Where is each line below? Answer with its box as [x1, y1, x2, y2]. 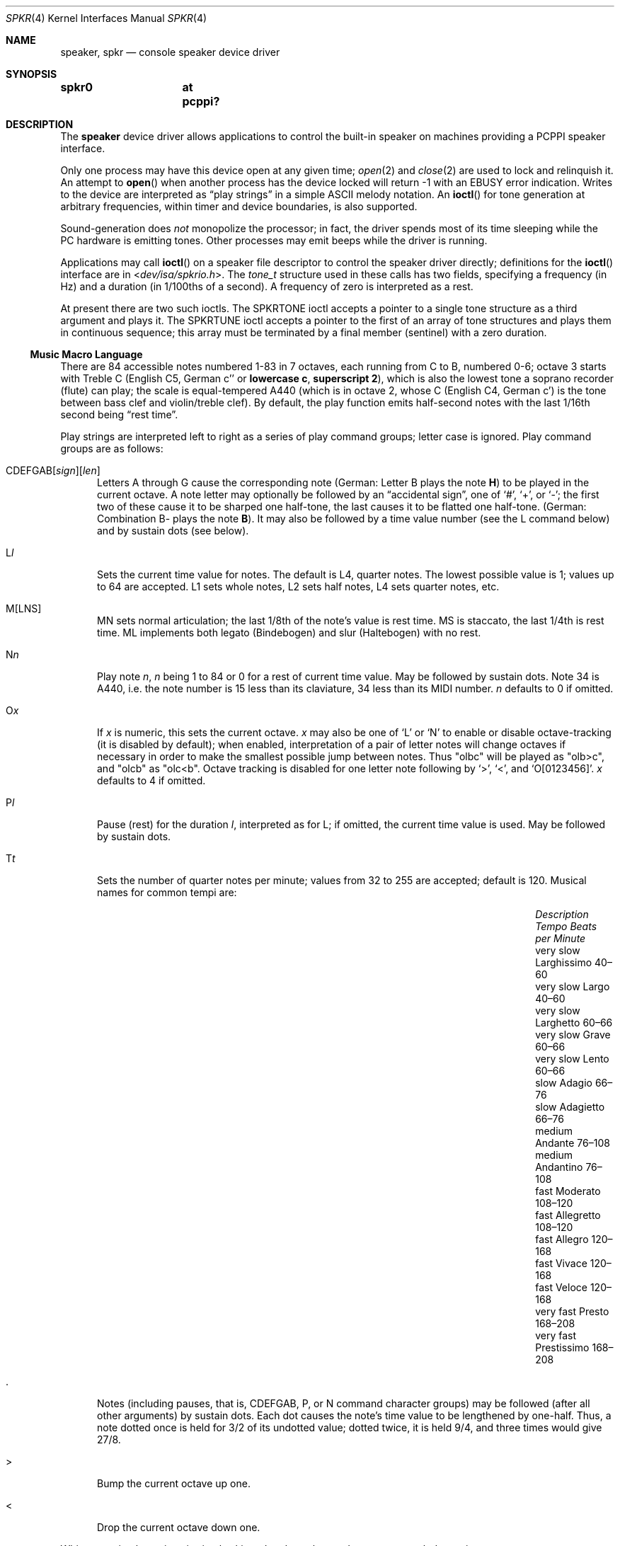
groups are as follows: [60, 442, 163, 454]
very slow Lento [535, 1053, 609, 1065]
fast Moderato [535, 1185, 601, 1197]
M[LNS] [6, 602, 42, 614]
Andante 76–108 [535, 1137, 610, 1149]
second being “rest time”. [60, 408, 178, 420]
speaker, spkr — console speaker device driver [60, 46, 280, 58]
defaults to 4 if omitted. [97, 774, 206, 786]
